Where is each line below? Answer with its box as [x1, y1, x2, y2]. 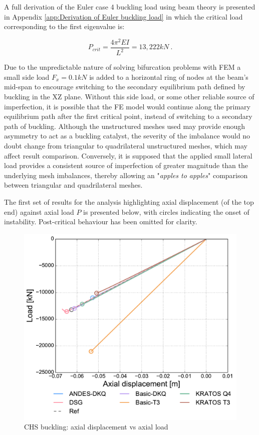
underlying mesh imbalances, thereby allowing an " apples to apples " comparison [4, 170, 248, 180]
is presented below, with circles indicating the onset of [83, 206, 249, 217]
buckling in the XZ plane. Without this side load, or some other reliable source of [4, 91, 254, 102]
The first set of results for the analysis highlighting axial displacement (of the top [4, 196, 254, 207]
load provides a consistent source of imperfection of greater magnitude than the [4, 160, 248, 171]
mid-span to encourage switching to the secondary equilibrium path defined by [4, 81, 245, 92]
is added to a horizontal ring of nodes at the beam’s [89, 71, 248, 82]
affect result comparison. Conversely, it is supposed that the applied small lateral [4, 150, 252, 161]
